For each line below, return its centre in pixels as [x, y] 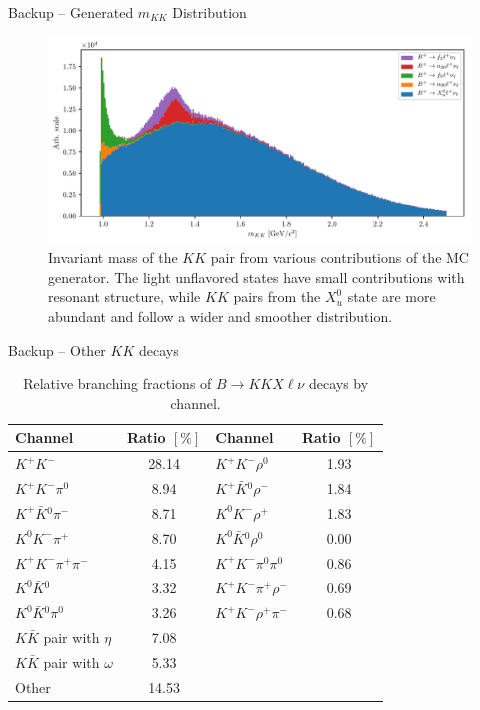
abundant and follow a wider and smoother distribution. [220, 316]
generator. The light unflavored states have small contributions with [256, 276]
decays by [338, 383]
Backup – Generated [71, 12]
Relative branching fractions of [117, 383]
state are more [391, 296]
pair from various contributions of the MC [339, 257]
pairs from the [277, 296]
